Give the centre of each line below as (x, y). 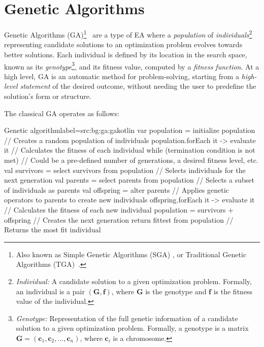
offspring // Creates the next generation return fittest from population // (119, 219)
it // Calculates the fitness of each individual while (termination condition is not (130, 150)
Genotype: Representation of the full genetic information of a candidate (127, 318)
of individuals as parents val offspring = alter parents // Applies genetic (117, 189)
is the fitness (233, 291)
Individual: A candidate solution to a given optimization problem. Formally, (134, 281)
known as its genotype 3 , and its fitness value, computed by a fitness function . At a (132, 65)
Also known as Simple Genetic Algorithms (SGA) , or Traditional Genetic (131, 254)
